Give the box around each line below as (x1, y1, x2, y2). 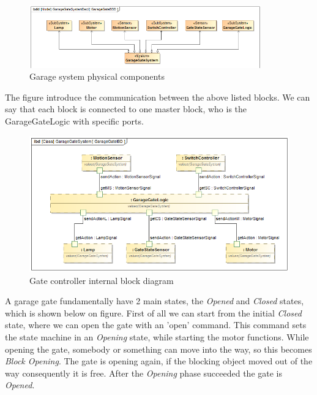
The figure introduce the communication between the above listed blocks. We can (5, 90, 310, 103)
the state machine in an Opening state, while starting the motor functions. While (5, 330, 309, 343)
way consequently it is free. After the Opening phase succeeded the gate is (5, 366, 282, 379)
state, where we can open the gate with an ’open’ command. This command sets (5, 318, 307, 331)
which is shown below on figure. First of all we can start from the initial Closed (5, 306, 302, 319)
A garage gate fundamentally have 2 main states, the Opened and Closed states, (5, 294, 304, 307)
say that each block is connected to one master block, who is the (5, 102, 247, 115)
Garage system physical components (29, 70, 165, 83)
